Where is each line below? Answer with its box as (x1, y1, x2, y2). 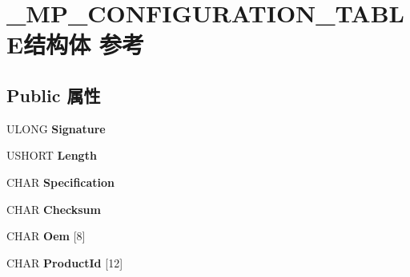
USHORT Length (6, 147, 97, 164)
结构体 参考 (23, 28, 144, 61)
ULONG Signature (6, 120, 106, 137)
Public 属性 (6, 82, 101, 107)
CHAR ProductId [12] (6, 254, 123, 271)
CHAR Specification (6, 173, 115, 190)
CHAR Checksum (6, 200, 101, 217)
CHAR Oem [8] (6, 228, 86, 244)
